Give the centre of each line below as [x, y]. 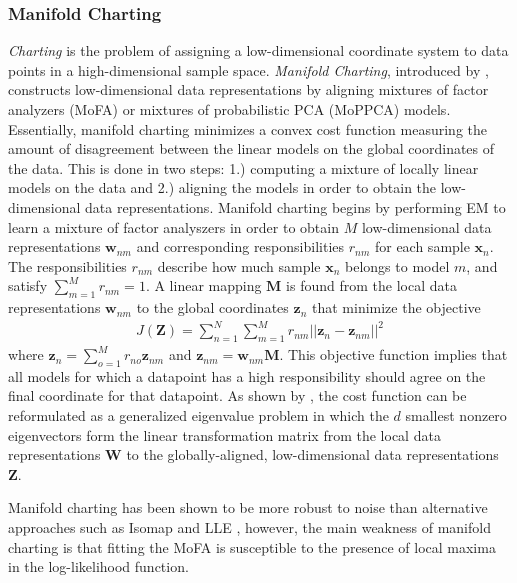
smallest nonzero [456, 415]
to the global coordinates [212, 307]
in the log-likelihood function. [98, 566]
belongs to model [397, 265]
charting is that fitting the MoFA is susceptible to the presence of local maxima [252, 546]
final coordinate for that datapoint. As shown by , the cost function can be [237, 395]
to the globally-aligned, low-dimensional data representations [312, 454]
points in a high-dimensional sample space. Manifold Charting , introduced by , [248, 69]
